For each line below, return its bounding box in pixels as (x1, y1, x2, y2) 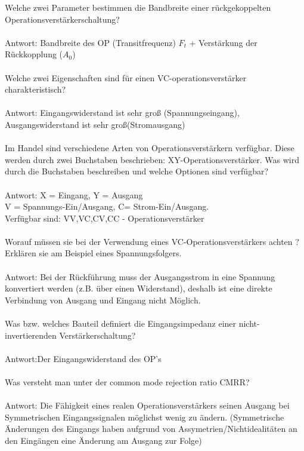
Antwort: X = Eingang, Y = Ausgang (5, 188, 143, 201)
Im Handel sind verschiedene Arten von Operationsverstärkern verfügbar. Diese (5, 142, 294, 154)
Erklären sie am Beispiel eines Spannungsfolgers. (5, 247, 182, 259)
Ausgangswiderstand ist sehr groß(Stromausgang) (5, 118, 185, 130)
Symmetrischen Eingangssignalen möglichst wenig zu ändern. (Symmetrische (5, 410, 284, 423)
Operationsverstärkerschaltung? (5, 13, 120, 25)
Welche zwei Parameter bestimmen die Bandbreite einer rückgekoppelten (5, 1, 271, 13)
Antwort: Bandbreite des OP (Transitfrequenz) (5, 36, 176, 48)
